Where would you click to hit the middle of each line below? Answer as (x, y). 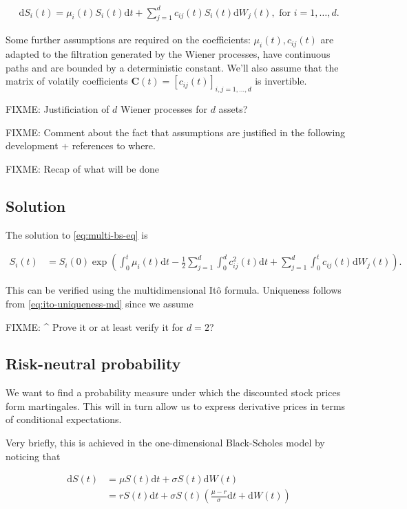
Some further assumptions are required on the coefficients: (128, 40)
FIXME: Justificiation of (58, 109)
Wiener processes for (164, 109)
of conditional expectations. (64, 419)
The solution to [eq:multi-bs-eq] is (77, 234)
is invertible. (281, 81)
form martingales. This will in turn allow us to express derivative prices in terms (176, 405)
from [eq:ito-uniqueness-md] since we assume (100, 303)
